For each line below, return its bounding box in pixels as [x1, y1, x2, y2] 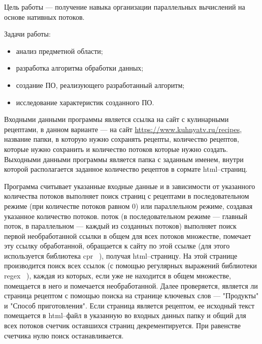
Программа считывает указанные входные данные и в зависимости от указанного [4, 180, 255, 191]
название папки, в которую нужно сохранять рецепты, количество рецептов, [4, 134, 239, 144]
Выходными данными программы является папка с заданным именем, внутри [4, 153, 244, 164]
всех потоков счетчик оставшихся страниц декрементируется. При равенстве [4, 320, 241, 331]
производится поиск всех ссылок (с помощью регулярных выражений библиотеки [4, 260, 257, 271]
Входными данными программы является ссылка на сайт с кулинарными [4, 114, 229, 124]
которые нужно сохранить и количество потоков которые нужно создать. [4, 143, 228, 154]
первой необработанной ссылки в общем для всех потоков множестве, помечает [4, 230, 251, 241]
